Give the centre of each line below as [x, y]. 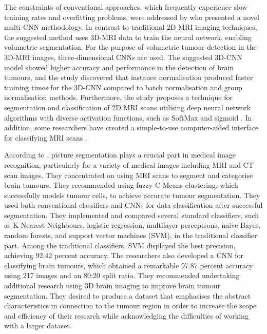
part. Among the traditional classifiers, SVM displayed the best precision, [120, 245]
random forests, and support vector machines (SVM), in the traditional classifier [131, 235]
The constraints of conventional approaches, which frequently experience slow [126, 7]
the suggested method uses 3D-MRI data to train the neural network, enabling [128, 37]
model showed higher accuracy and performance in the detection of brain [119, 67]
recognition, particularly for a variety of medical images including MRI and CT [129, 164]
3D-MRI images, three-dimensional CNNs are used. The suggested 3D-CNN [123, 57]
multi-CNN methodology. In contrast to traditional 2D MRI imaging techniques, [131, 27]
